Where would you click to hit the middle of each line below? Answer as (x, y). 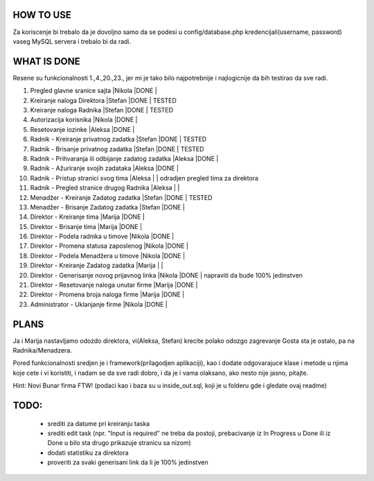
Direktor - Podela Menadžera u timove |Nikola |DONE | (108, 255)
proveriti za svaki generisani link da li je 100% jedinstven (128, 462)
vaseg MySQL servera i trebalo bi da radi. (72, 41)
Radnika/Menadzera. (42, 351)
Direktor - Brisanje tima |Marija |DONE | (86, 226)
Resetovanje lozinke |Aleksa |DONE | (82, 129)
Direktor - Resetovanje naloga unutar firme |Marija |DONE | (114, 285)
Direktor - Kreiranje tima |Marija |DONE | (87, 217)
